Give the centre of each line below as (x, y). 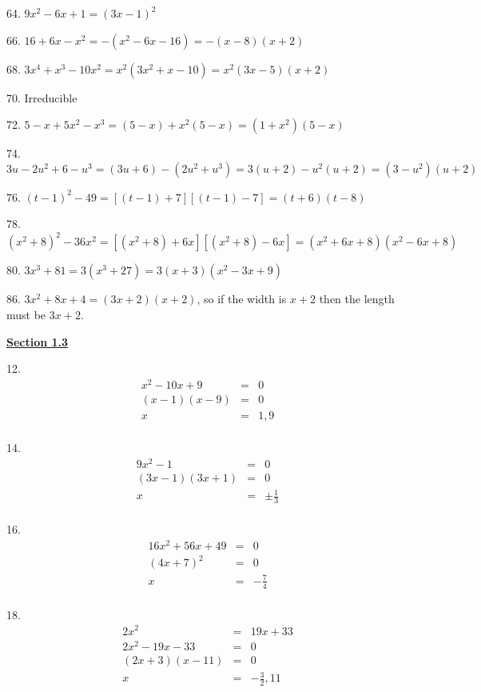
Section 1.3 (38, 341)
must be (26, 315)
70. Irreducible (42, 97)
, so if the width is (242, 299)
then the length (357, 299)
